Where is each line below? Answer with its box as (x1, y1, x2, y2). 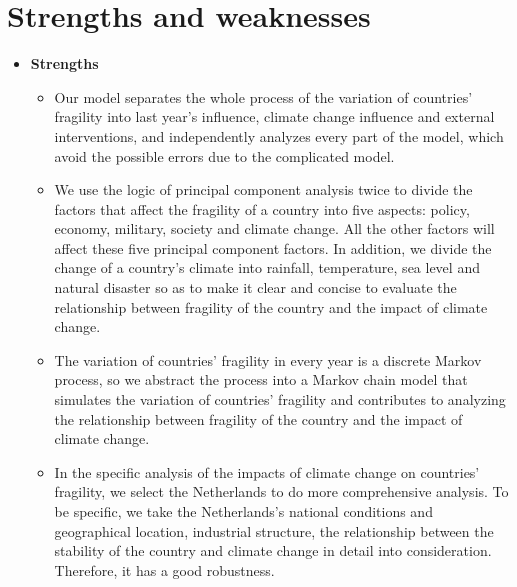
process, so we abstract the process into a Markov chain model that (54, 369, 468, 390)
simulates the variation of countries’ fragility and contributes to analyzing (54, 389, 506, 410)
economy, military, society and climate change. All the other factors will (54, 218, 495, 239)
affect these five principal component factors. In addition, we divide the (54, 237, 492, 258)
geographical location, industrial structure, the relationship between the (54, 520, 494, 541)
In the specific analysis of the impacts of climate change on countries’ (54, 461, 480, 482)
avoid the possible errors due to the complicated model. (54, 145, 395, 166)
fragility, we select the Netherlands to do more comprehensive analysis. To (54, 481, 509, 502)
